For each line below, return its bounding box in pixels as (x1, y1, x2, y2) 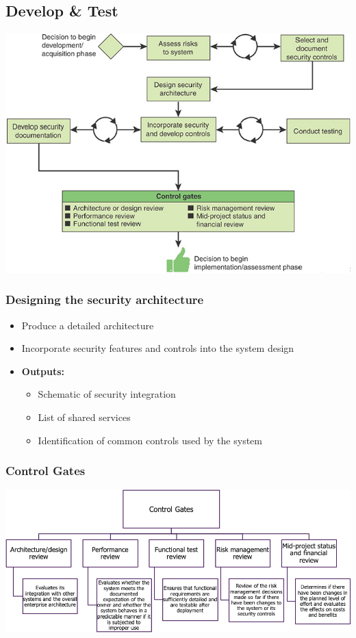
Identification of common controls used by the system (38, 433, 262, 447)
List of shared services (38, 410, 131, 424)
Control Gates (5, 462, 86, 479)
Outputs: (21, 363, 65, 378)
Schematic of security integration (38, 387, 176, 401)
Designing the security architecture (5, 291, 204, 308)
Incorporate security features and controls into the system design (21, 341, 294, 355)
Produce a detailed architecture (21, 318, 154, 332)
